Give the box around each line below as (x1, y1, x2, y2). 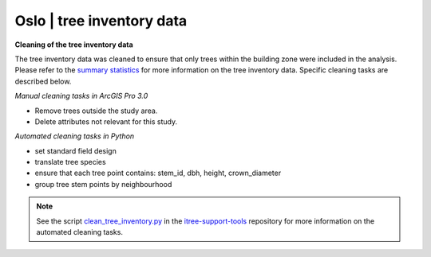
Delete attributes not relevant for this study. (34, 116, 178, 127)
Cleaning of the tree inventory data (14, 40, 133, 49)
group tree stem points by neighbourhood (34, 179, 172, 189)
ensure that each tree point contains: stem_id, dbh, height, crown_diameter (34, 168, 282, 178)
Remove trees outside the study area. (34, 106, 158, 115)
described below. (14, 76, 72, 86)
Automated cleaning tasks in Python (14, 131, 135, 141)
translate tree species (34, 158, 107, 167)
